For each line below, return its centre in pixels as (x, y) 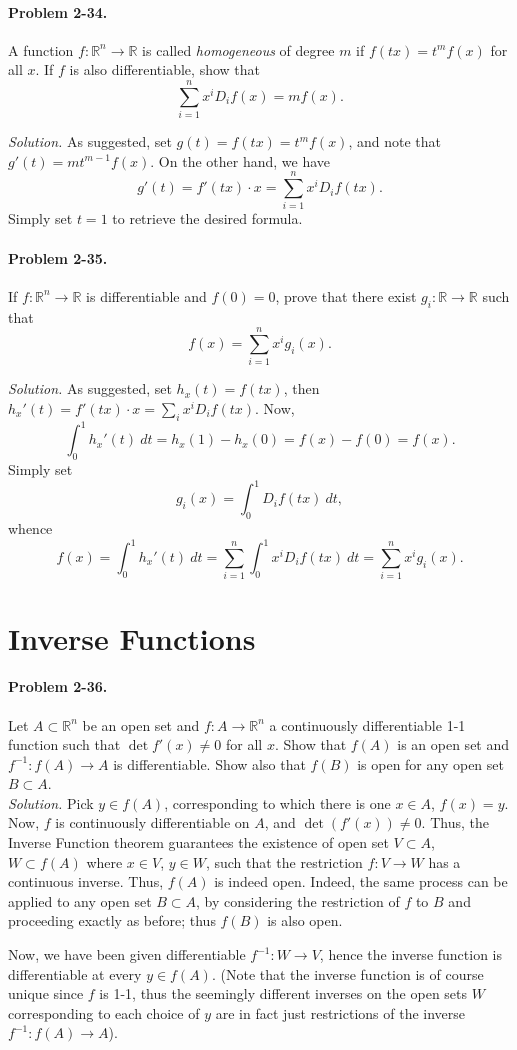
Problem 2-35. (58, 257)
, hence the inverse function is (411, 954)
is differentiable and (146, 295)
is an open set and (453, 744)
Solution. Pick (51, 802)
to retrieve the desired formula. (207, 218)
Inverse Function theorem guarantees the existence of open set (198, 842)
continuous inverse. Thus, (86, 881)
